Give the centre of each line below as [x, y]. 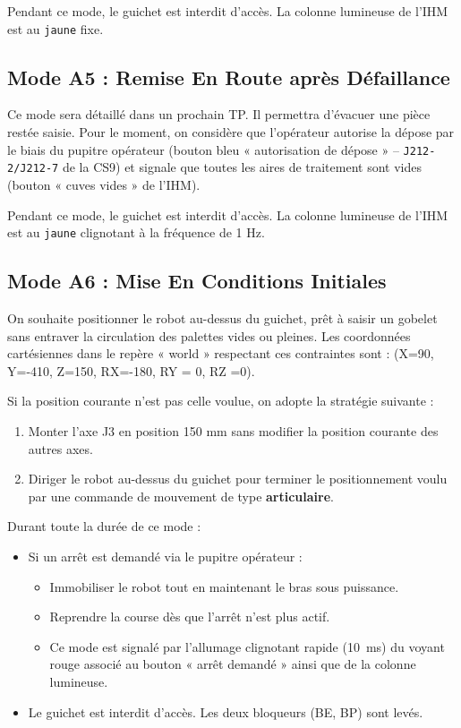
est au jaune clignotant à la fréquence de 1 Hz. [136, 232]
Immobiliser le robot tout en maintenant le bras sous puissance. [224, 586]
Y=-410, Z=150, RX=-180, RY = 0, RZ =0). [131, 370]
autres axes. [60, 448]
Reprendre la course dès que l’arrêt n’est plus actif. [190, 617]
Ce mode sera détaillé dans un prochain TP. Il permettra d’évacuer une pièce [219, 114]
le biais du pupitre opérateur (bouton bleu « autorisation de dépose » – [203, 149]
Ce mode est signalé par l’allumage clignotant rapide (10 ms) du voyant [247, 646]
